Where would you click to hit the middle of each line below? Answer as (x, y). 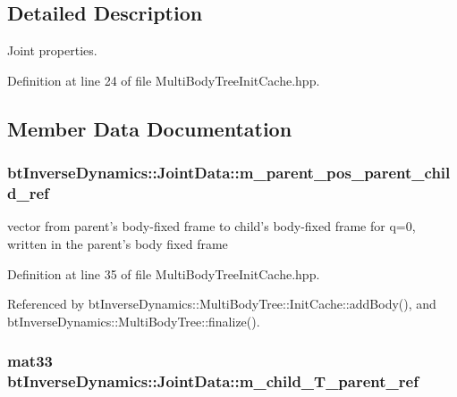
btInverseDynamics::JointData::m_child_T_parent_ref (213, 381)
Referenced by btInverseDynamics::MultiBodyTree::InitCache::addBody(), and (222, 304)
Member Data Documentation (150, 128)
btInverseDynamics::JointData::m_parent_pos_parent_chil (229, 173)
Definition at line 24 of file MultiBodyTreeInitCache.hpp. (164, 80)
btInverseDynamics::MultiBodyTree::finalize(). (134, 321)
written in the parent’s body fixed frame (118, 243)
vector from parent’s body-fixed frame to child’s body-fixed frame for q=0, (212, 226)
